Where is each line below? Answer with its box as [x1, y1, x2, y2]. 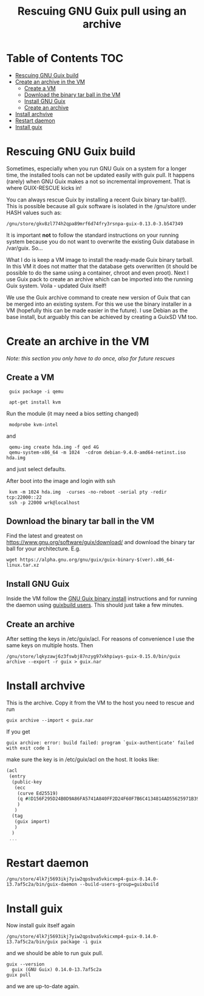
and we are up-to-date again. [6, 983, 80, 990]
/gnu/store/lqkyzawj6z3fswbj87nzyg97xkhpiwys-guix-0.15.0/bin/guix [6, 653, 181, 660]
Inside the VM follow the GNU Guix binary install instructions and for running [6, 595, 197, 602]
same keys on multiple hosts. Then [6, 642, 93, 649]
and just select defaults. [6, 465, 67, 472]
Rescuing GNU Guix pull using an [17, 4, 187, 18]
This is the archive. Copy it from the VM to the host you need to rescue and [6, 699, 194, 706]
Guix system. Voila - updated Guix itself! [6, 282, 107, 289]
